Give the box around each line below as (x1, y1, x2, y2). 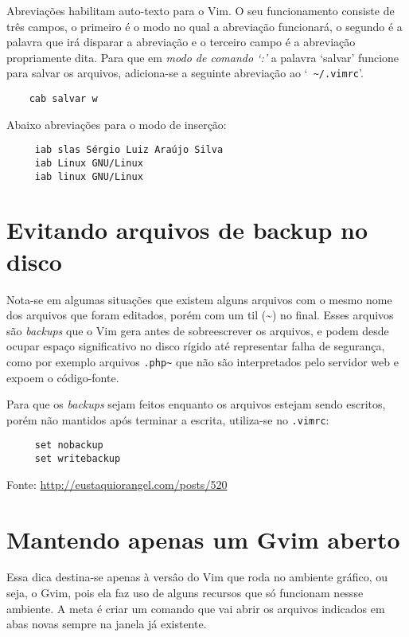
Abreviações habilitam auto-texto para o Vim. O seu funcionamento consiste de (6, 2, 395, 18)
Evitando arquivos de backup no (6, 213, 368, 246)
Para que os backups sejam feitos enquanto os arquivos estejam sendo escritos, (6, 396, 386, 412)
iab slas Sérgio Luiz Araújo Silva (34, 144, 224, 156)
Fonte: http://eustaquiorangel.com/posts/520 (6, 475, 228, 492)
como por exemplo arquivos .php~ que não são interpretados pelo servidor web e (6, 353, 399, 369)
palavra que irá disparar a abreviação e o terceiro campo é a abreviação (6, 33, 356, 50)
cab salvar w (29, 93, 98, 105)
